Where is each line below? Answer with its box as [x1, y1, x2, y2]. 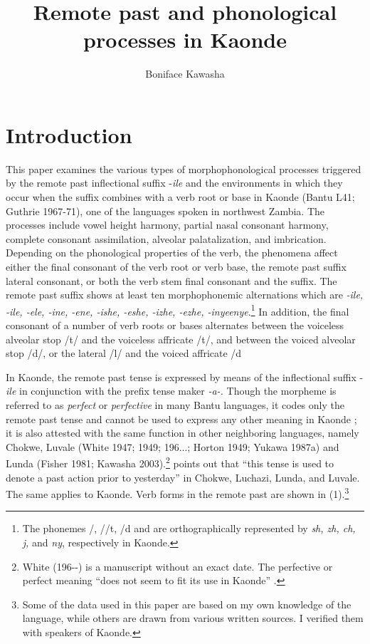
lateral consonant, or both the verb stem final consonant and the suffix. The [6, 273, 337, 288]
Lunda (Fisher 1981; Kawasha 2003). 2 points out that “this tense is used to [6, 454, 334, 471]
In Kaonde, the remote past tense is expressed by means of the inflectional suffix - [6, 369, 364, 384]
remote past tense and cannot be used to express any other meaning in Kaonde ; [6, 411, 357, 426]
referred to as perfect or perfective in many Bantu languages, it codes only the [6, 398, 344, 412]
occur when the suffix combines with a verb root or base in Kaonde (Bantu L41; [6, 189, 355, 204]
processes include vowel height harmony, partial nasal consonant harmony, [6, 217, 329, 232]
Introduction [6, 120, 132, 149]
